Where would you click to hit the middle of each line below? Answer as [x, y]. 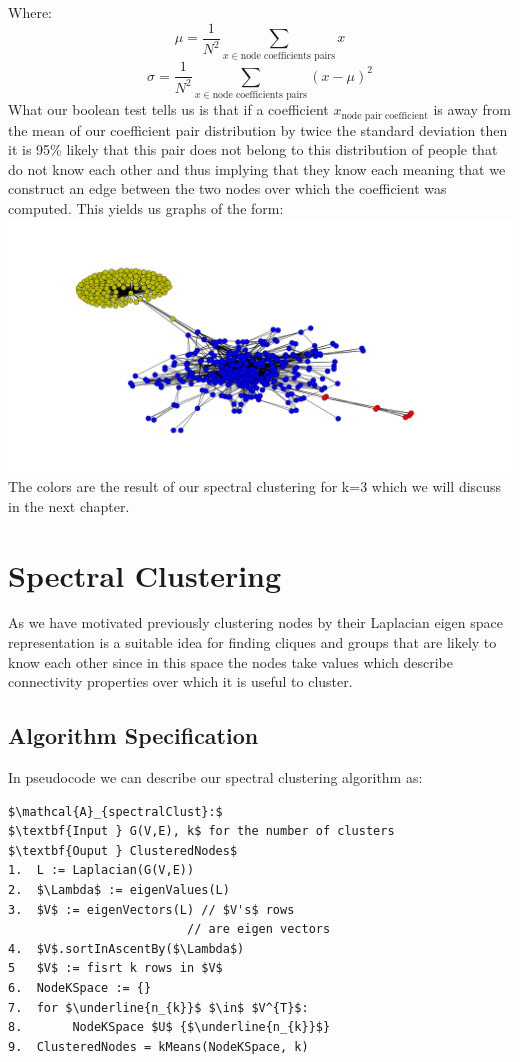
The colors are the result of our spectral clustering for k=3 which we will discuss [255, 486]
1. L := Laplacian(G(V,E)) [101, 870]
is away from [472, 109]
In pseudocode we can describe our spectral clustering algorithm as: [215, 777]
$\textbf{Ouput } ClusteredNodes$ [123, 850]
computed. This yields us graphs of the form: [146, 208]
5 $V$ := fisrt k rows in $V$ [115, 968]
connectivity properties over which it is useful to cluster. [180, 681]
